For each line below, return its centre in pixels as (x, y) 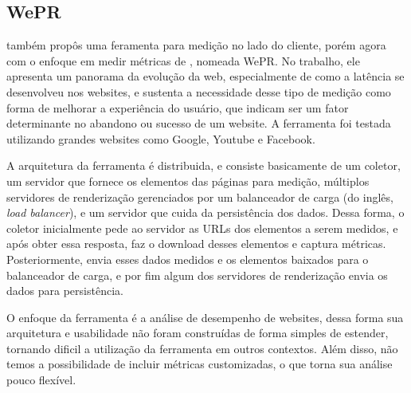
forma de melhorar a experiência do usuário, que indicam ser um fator (178, 107)
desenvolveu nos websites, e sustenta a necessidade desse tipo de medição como (199, 91)
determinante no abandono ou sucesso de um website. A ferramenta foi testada (199, 123)
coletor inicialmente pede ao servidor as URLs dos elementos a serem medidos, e (202, 228)
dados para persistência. (65, 291)
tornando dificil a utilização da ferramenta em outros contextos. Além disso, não (202, 348)
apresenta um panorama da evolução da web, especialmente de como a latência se (205, 76)
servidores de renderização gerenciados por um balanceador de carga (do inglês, (200, 196)
